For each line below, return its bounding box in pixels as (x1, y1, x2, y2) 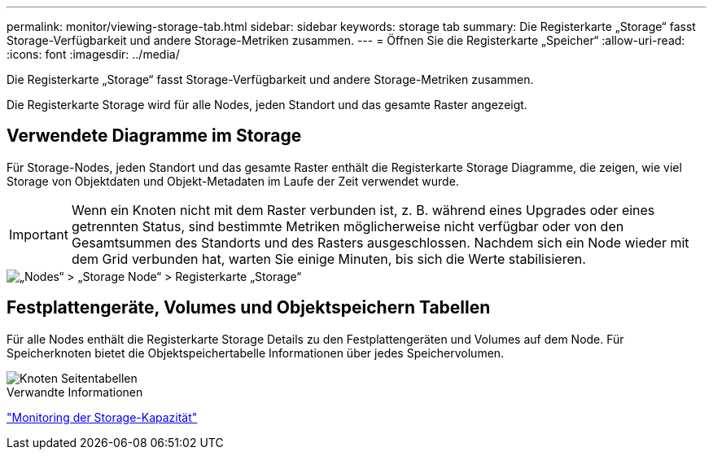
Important (9, 226, 68, 243)
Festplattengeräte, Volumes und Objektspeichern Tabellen (7, 297, 491, 318)
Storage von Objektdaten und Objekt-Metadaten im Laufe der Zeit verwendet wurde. (7, 173, 459, 188)
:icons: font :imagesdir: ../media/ (7, 47, 180, 61)
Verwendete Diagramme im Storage (7, 125, 302, 147)
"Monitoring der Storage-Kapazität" (7, 410, 198, 424)
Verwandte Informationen (7, 384, 143, 399)
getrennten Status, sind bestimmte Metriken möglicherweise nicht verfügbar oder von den (71, 217, 624, 235)
